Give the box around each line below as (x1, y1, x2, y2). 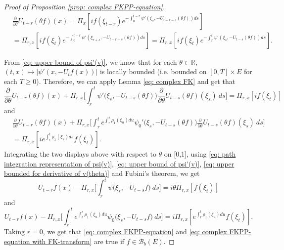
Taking (4, 226, 25, 237)
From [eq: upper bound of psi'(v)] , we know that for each (4, 56, 177, 67)
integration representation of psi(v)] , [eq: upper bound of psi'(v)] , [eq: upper (4, 158, 235, 168)
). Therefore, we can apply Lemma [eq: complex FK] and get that (36, 76, 236, 86)
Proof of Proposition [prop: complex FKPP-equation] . (4, 1, 165, 11)
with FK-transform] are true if (32, 236, 125, 246)
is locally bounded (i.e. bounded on (100, 66, 207, 77)
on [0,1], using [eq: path (164, 149, 236, 159)
